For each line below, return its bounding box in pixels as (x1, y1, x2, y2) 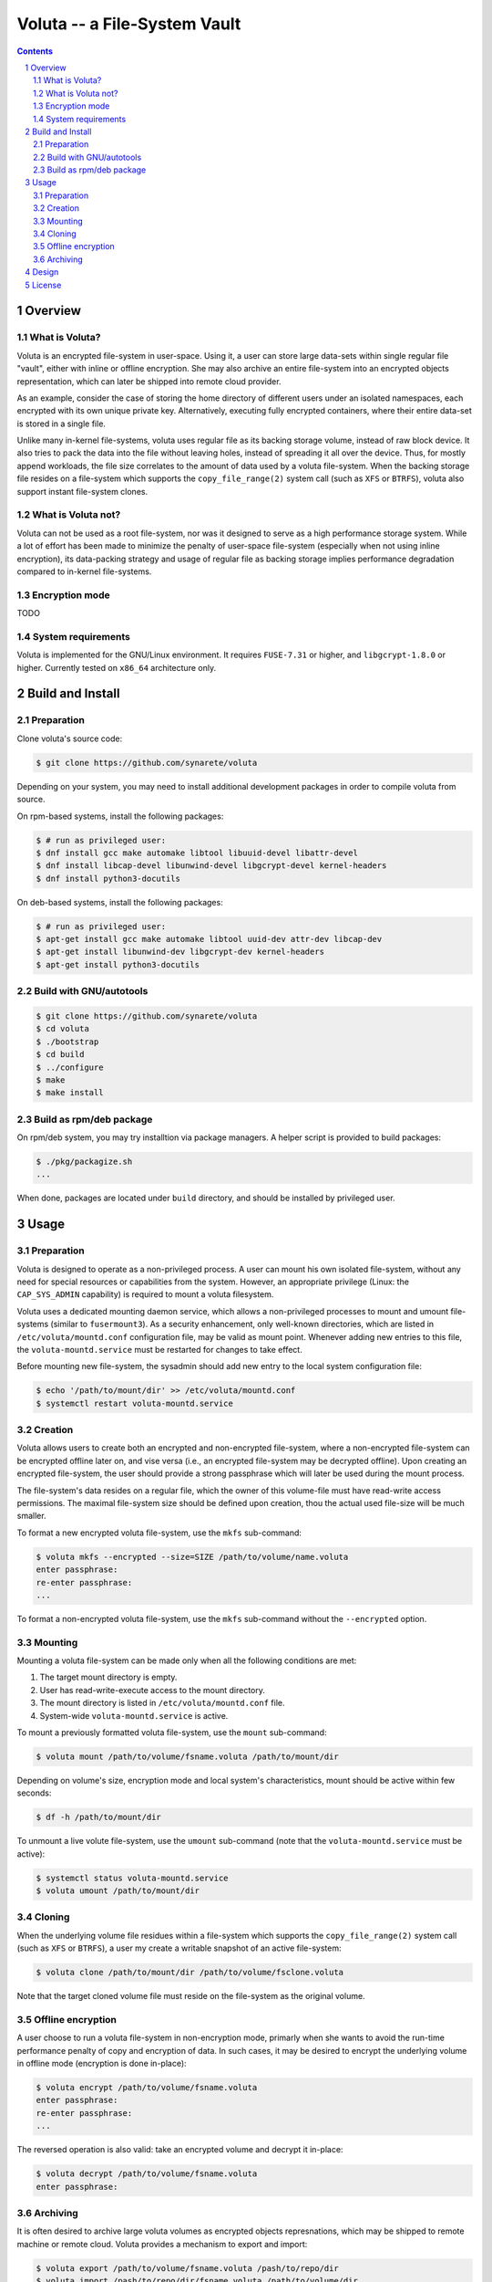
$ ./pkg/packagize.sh (36, 1157, 133, 1167)
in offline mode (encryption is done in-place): (16, 2058, 187, 2069)
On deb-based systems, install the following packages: (16, 896, 223, 907)
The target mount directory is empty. (39, 1671, 178, 1683)
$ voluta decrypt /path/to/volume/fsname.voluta (36, 2169, 258, 2179)
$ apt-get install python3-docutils (36, 959, 200, 969)
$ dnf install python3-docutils (36, 873, 181, 884)
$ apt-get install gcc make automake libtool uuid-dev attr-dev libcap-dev (36, 934, 383, 945)
